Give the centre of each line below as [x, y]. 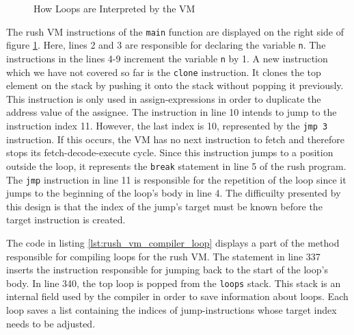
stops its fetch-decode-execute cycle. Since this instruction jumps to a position [170, 152]
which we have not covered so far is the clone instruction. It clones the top [164, 72]
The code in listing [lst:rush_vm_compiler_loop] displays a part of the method [173, 242]
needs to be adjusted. [51, 323]
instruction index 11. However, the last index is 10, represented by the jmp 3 [167, 125]
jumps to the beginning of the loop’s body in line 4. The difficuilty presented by [174, 193]
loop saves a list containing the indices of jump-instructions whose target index [172, 309]
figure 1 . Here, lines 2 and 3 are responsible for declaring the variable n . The [166, 45]
